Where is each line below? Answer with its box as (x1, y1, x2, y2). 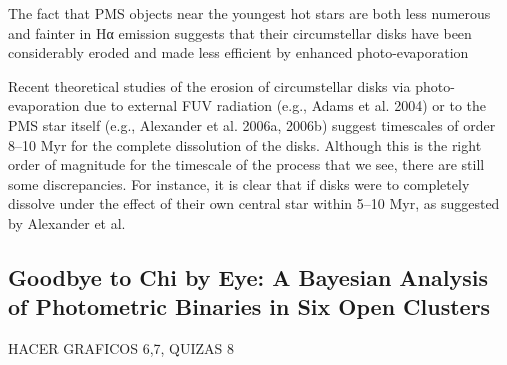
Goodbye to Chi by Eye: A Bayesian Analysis (8, 261, 488, 292)
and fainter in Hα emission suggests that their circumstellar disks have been (8, 22, 472, 43)
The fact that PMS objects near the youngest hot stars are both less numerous (8, 3, 491, 23)
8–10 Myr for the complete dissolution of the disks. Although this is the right (8, 134, 482, 155)
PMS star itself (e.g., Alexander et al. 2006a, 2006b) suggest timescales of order (8, 114, 496, 135)
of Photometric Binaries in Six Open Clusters (8, 291, 491, 322)
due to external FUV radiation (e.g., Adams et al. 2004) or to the (84, 95, 486, 116)
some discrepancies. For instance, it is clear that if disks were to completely (8, 173, 470, 194)
